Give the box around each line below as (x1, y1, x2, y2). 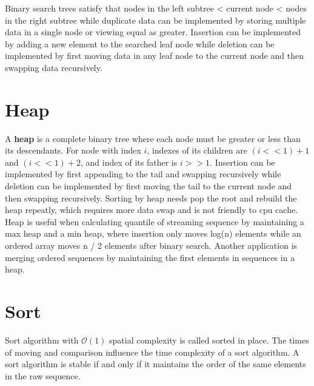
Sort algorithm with (5, 333, 79, 346)
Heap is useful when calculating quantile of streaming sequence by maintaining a (5, 215, 304, 228)
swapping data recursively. (5, 61, 102, 73)
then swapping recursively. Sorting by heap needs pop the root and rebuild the (5, 191, 297, 204)
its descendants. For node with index (5, 144, 141, 157)
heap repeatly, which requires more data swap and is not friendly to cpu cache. (5, 203, 298, 216)
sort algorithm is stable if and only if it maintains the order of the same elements (5, 357, 306, 370)
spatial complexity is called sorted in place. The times (109, 333, 309, 346)
